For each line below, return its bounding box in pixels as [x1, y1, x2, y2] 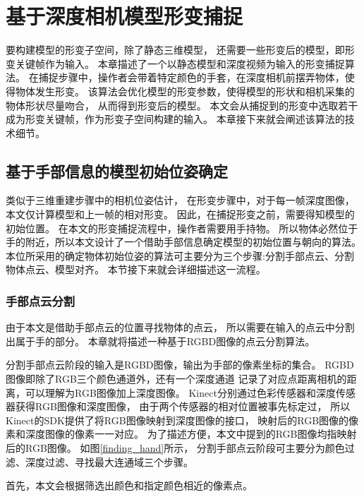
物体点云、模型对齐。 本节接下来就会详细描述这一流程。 [6, 262, 266, 277]
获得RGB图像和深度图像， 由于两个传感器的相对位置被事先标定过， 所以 [15, 399, 351, 414]
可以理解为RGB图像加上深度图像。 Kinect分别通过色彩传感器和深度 [25, 385, 336, 400]
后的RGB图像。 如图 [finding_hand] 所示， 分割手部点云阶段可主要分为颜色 [6, 441, 345, 455]
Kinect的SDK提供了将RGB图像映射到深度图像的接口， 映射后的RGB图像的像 [6, 412, 359, 427]
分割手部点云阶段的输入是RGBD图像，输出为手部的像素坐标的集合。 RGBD [6, 357, 354, 372]
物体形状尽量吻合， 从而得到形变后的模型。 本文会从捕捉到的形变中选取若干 [6, 97, 358, 112]
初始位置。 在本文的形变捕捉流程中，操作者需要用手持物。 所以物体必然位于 [6, 220, 358, 235]
